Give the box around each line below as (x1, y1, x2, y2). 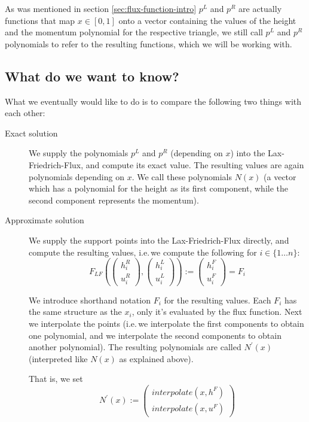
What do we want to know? (5, 66, 179, 85)
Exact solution (5, 126, 58, 139)
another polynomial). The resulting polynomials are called (29, 341, 241, 353)
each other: (5, 107, 45, 119)
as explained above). (119, 352, 194, 365)
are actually (238, 2, 282, 14)
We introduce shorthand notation (29, 293, 151, 306)
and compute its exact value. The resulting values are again (85, 158, 304, 171)
